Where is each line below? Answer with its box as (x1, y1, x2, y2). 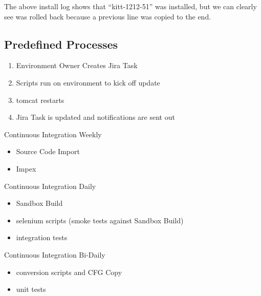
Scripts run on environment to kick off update (16, 77, 160, 88)
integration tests (16, 232, 68, 243)
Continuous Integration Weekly (4, 129, 102, 139)
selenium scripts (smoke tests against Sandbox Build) (16, 215, 184, 225)
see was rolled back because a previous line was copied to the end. (4, 11, 211, 22)
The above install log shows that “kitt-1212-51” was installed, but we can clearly (4, 1, 257, 11)
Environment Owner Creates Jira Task (16, 60, 138, 71)
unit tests (16, 284, 46, 294)
